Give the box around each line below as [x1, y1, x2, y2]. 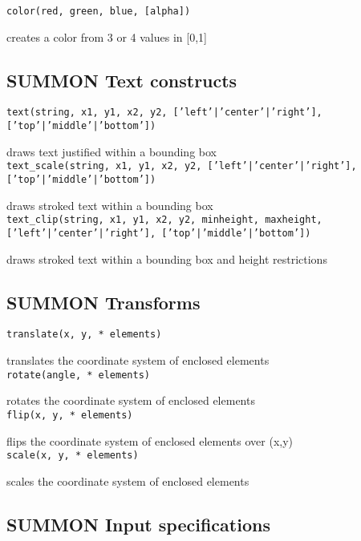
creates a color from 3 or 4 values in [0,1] [6, 28, 207, 45]
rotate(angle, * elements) [6, 369, 150, 381]
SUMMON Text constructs [6, 67, 237, 92]
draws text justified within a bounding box [6, 143, 217, 159]
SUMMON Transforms [6, 289, 201, 314]
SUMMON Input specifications [6, 511, 270, 536]
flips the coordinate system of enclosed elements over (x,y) [6, 432, 294, 449]
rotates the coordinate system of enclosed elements [6, 392, 255, 409]
